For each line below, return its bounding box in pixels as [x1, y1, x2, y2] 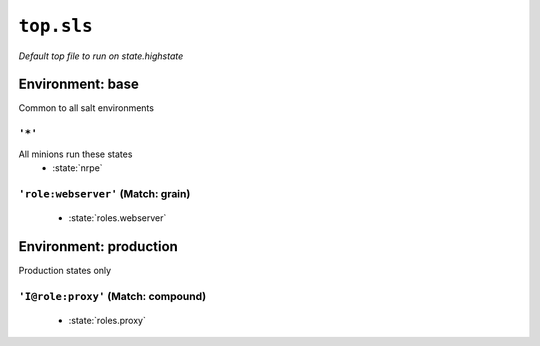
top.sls [18, 15, 94, 37]
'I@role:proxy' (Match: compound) [18, 289, 207, 303]
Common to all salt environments [18, 102, 155, 114]
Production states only [18, 264, 112, 276]
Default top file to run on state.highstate [18, 50, 184, 62]
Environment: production [18, 238, 179, 255]
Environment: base [18, 76, 140, 93]
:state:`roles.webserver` [68, 211, 167, 224]
